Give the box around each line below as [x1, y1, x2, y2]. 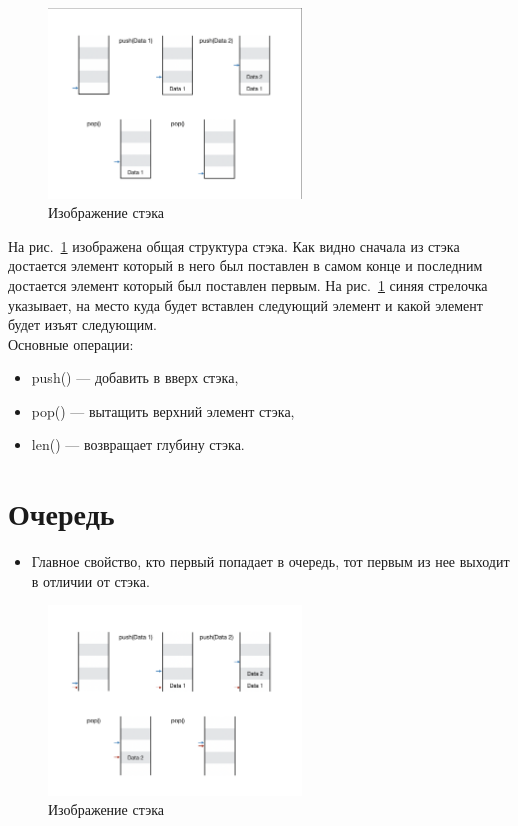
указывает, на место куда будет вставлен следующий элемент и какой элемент [8, 294, 483, 315]
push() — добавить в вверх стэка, [31, 367, 239, 388]
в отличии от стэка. [31, 570, 150, 591]
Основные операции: [8, 333, 134, 354]
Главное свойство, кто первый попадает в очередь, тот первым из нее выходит [31, 551, 510, 572]
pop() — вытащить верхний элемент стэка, [31, 400, 295, 421]
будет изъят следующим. [8, 314, 157, 335]
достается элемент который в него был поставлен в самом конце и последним [8, 255, 483, 276]
